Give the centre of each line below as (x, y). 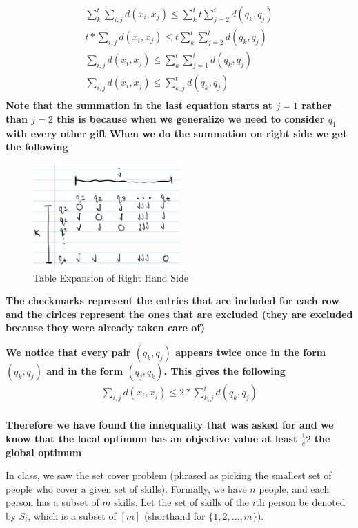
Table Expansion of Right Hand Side (111, 277)
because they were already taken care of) (105, 327)
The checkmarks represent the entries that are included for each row (172, 301)
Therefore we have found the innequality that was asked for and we (170, 425)
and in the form (85, 371)
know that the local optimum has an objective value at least (152, 438)
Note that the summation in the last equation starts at (139, 105)
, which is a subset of (72, 515)
